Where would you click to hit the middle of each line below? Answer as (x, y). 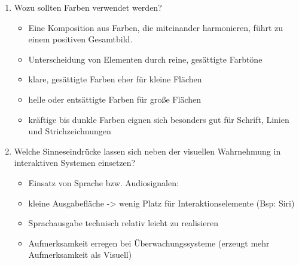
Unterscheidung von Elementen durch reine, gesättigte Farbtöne (145, 59)
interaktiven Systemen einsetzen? (75, 163)
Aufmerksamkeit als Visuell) (80, 255)
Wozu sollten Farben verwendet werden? (88, 7)
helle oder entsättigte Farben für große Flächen (115, 99)
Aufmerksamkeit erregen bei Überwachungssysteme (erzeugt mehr (149, 243)
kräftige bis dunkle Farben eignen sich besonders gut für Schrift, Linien (159, 119)
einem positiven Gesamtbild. (80, 39)
